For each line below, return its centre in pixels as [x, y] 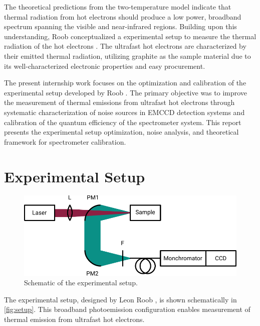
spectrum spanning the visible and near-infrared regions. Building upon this [120, 26]
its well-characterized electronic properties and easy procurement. [105, 66]
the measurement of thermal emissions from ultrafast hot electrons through [119, 102]
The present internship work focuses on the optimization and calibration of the [125, 83]
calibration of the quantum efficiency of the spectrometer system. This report [123, 122]
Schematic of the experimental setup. [81, 283]
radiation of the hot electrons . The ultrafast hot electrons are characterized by [125, 46]
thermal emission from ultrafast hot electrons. [74, 319]
